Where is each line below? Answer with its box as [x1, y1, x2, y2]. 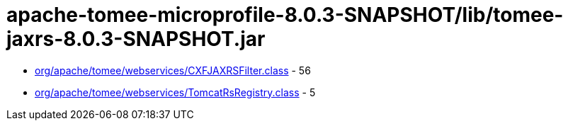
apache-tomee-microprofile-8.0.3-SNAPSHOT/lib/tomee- [6, 3, 564, 27]
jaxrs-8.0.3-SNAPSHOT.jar [6, 27, 266, 51]
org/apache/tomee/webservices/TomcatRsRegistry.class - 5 [35, 86, 316, 98]
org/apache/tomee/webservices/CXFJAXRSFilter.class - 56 [35, 64, 311, 76]
